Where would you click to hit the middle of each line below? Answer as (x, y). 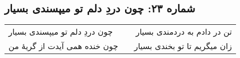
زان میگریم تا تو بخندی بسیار (183, 46)
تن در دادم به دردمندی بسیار (184, 32)
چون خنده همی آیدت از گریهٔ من (63, 46)
